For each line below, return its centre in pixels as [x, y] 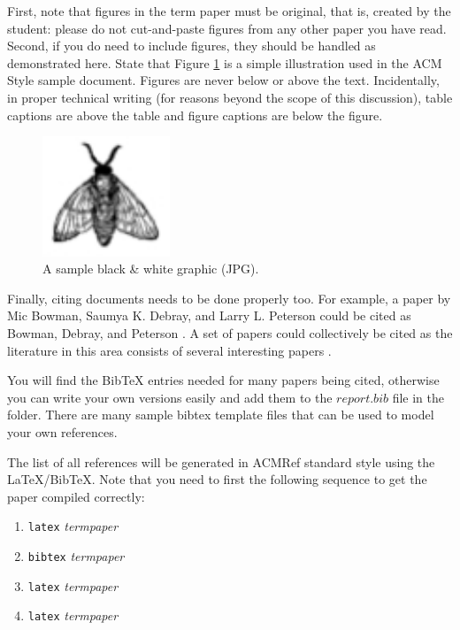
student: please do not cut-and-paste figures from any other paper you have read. [227, 28]
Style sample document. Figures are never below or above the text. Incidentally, [223, 80]
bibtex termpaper [76, 556]
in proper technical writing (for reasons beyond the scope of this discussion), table [230, 97]
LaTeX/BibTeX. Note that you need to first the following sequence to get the [217, 479]
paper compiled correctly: [76, 496]
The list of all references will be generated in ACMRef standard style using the [221, 461]
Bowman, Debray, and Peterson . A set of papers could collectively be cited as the [230, 333]
